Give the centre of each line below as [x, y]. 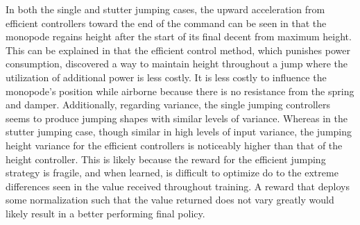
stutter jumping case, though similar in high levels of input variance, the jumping [179, 132]
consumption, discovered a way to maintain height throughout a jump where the [177, 64]
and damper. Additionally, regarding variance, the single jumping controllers [168, 105]
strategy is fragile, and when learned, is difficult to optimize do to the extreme [172, 173]
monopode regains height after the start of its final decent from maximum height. [179, 36]
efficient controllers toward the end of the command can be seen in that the [166, 23]
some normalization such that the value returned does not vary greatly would [170, 200]
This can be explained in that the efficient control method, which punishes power [178, 50]
